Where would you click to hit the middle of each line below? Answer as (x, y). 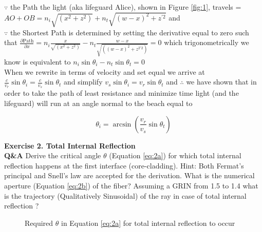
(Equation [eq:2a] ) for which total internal (175, 155)
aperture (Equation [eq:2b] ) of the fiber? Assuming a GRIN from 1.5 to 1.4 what (131, 185)
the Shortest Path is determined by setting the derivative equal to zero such (129, 32)
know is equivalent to (38, 61)
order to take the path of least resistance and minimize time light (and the (121, 93)
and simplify (83, 82)
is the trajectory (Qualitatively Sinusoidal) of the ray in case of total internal (125, 195)
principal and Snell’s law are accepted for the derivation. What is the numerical (129, 175)
